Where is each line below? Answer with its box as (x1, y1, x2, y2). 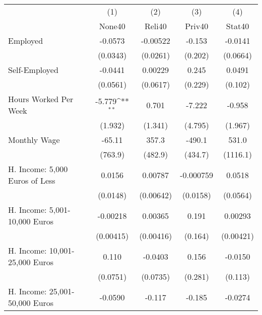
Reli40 (144, 20, 167, 32)
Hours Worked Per (8, 93, 74, 105)
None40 (99, 20, 125, 32)
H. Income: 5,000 (8, 163, 68, 175)
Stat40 (226, 20, 249, 32)
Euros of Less (8, 175, 55, 186)
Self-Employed (8, 64, 58, 75)
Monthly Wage (8, 134, 60, 145)
